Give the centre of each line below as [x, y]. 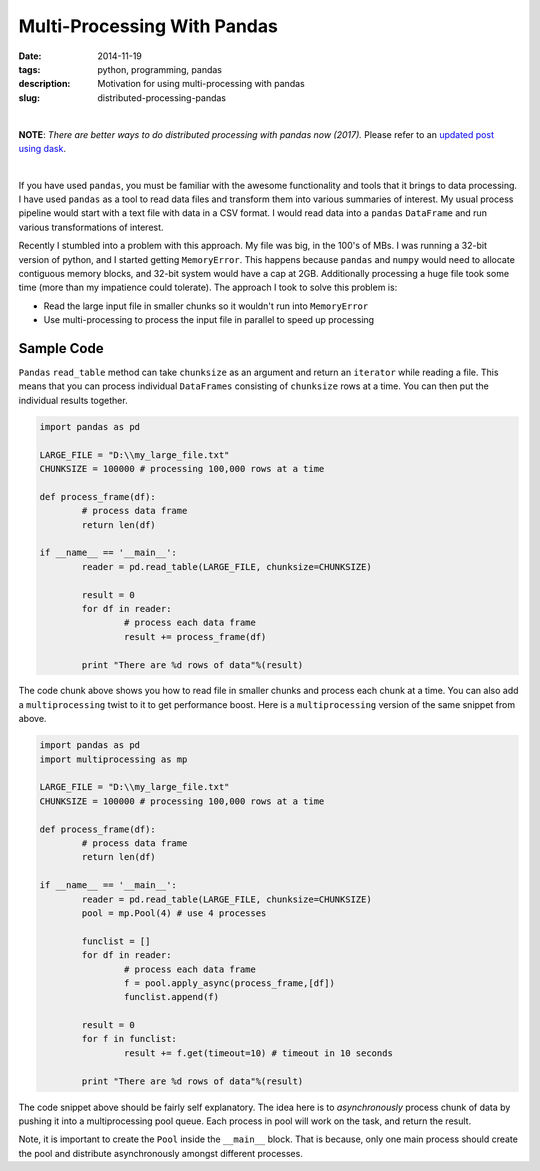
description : [44, 84]
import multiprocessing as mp [113, 759]
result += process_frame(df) [195, 636]
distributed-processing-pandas [162, 97]
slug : [29, 97]
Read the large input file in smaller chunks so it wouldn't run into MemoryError [206, 306]
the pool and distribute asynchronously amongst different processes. [161, 1153]
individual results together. [73, 400]
